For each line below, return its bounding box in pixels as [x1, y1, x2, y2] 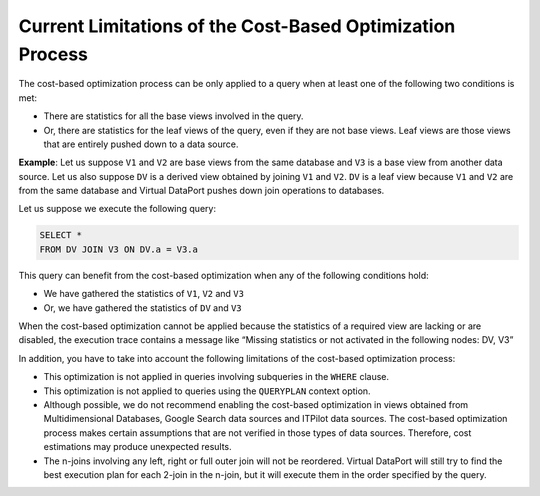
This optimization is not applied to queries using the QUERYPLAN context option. [43, 385, 371, 397]
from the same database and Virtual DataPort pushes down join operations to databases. [18, 185, 385, 197]
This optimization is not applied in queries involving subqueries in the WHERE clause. [43, 371, 390, 383]
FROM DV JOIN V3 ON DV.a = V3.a [39, 243, 199, 255]
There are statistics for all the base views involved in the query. [43, 110, 304, 122]
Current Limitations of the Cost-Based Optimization [18, 15, 456, 37]
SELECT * [39, 230, 83, 241]
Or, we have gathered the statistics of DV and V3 [43, 301, 242, 314]
